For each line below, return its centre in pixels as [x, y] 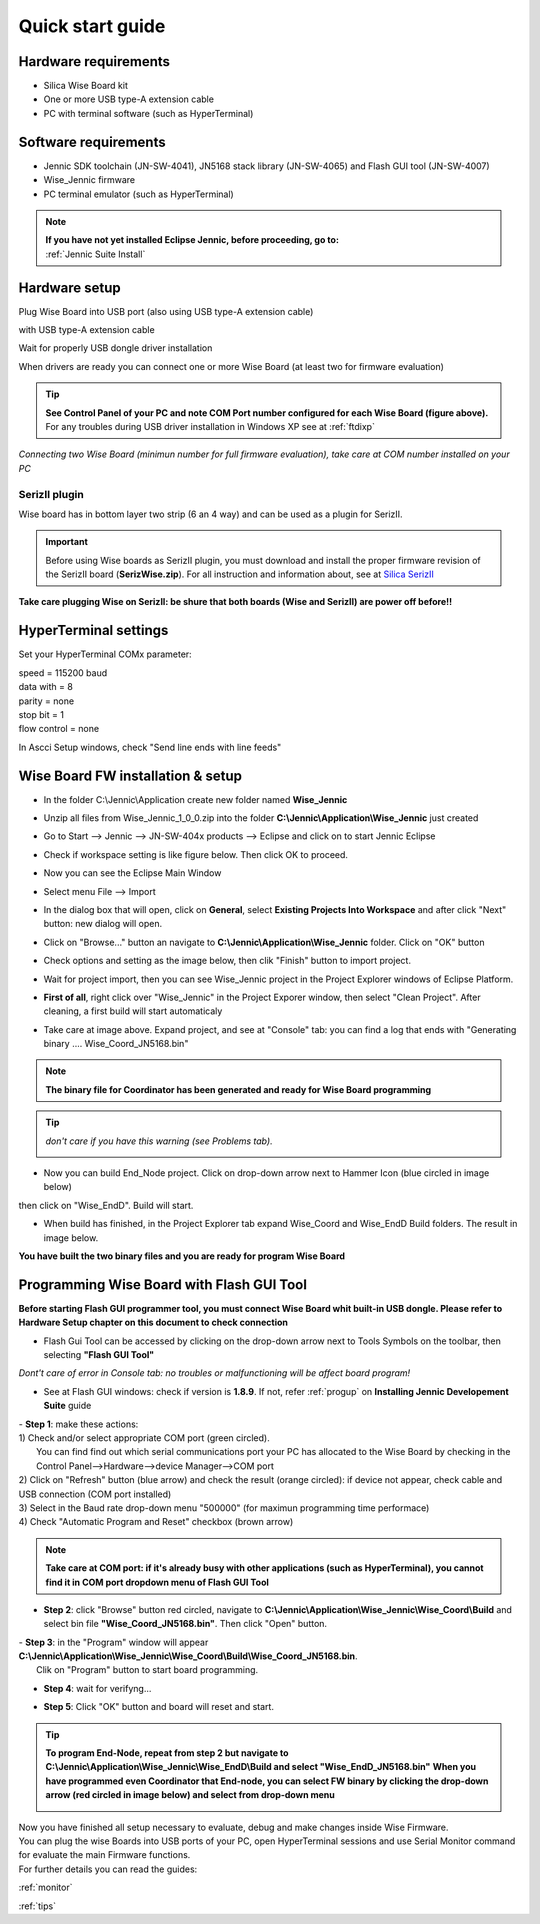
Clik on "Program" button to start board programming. [147, 1670]
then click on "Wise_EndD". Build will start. [106, 1205]
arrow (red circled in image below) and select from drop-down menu [190, 1795]
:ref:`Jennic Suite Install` [95, 254]
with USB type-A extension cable [86, 329]
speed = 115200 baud [63, 672]
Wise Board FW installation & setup [130, 775]
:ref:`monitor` [45, 1887]
